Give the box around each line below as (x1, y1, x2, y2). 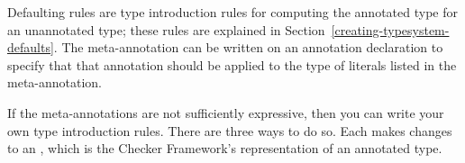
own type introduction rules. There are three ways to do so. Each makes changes (7, 121, 452, 140)
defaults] (7, 38, 54, 57)
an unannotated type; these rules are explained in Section (7, 20, 325, 39)
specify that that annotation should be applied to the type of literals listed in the (7, 55, 457, 74)
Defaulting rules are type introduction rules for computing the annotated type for (7, 3, 458, 21)
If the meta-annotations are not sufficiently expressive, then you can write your (7, 103, 444, 122)
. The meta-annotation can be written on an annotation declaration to (53, 38, 443, 57)
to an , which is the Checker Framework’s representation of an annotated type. (7, 139, 442, 158)
